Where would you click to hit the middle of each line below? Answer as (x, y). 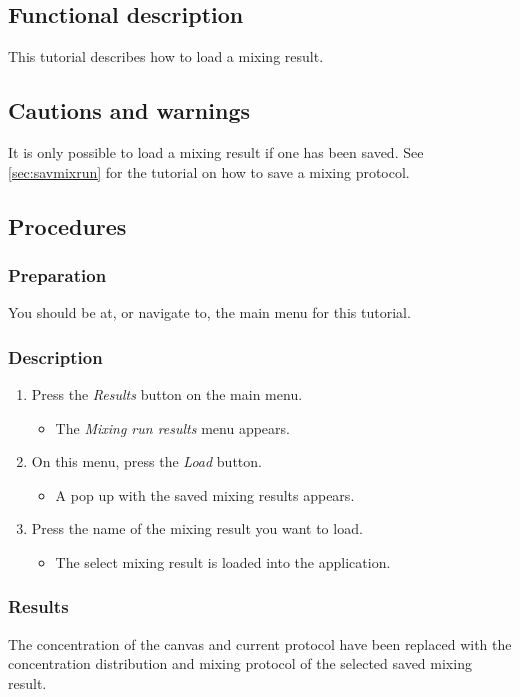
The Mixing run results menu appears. (172, 427)
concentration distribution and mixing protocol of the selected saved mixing (240, 663)
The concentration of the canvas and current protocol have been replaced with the (260, 643)
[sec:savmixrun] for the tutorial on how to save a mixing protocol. (209, 171)
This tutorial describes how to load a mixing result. (166, 56)
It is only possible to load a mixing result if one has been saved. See (216, 152)
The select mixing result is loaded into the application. (223, 561)
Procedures (67, 225)
